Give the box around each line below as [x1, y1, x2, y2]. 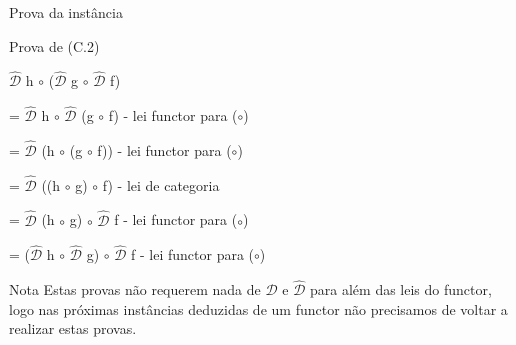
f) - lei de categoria [102, 174, 220, 195]
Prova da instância [9, 2, 123, 22]
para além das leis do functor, [310, 279, 492, 300]
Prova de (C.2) [9, 35, 100, 56]
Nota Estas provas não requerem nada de [9, 279, 261, 300]
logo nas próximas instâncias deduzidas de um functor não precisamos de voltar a [9, 298, 508, 319]
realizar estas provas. [9, 318, 137, 339]
